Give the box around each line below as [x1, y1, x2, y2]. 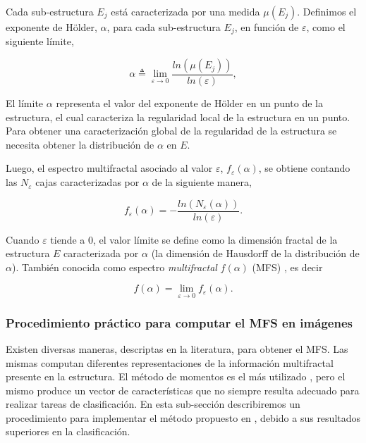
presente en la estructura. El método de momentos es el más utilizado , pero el [6, 369, 346, 384]
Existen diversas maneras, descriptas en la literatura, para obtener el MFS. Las [6, 341, 348, 356]
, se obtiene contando [258, 161, 350, 175]
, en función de [234, 20, 299, 34]
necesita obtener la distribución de [6, 137, 154, 151]
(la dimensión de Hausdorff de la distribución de [151, 246, 360, 261]
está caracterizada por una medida [111, 4, 260, 18]
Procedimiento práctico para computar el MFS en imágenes [6, 313, 353, 331]
